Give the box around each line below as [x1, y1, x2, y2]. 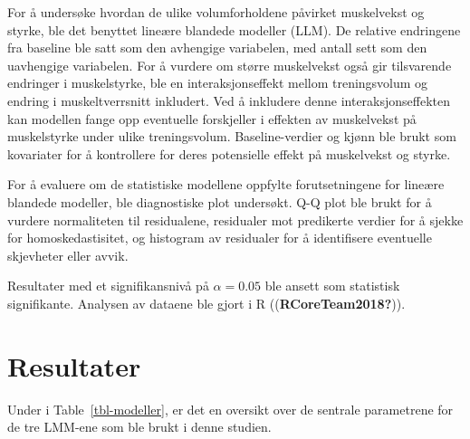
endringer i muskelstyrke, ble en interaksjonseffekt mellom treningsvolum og [7, 73, 428, 92]
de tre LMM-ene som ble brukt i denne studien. [7, 417, 272, 436]
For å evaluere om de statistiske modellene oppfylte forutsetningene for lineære [7, 175, 445, 194]
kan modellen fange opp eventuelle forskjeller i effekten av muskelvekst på [7, 109, 417, 128]
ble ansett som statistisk [264, 276, 400, 295]
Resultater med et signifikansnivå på [7, 276, 209, 295]
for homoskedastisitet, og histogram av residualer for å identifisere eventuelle [7, 228, 432, 247]
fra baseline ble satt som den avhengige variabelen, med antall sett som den [7, 38, 427, 57]
